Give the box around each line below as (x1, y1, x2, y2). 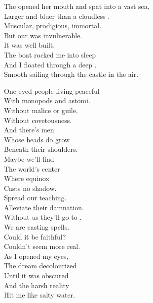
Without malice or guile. (4, 105, 78, 115)
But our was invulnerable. (4, 30, 82, 40)
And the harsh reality (4, 280, 70, 290)
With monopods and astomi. (4, 95, 90, 106)
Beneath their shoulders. (4, 144, 78, 154)
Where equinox (4, 173, 49, 183)
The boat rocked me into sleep (4, 49, 96, 60)
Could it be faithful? (4, 231, 66, 242)
